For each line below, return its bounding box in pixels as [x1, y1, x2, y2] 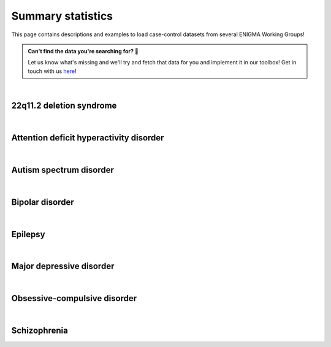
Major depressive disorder [11, 261, 115, 272]
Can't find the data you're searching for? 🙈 [28, 47, 139, 55]
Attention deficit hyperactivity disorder [11, 132, 164, 143]
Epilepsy [11, 229, 45, 239]
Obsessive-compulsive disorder [11, 293, 137, 303]
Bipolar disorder [11, 197, 75, 207]
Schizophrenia [11, 326, 69, 336]
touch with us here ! [28, 67, 77, 75]
